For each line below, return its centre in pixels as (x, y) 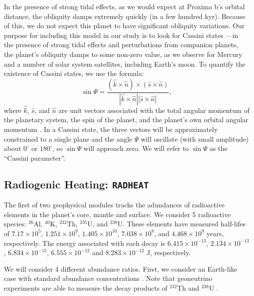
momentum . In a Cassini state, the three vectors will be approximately (111, 129)
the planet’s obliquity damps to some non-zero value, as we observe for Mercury (123, 54)
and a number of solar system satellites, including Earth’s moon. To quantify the (125, 64)
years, (215, 233)
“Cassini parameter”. (35, 157)
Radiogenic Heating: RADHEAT (77, 184)
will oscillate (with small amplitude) (195, 139)
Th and (188, 287)
